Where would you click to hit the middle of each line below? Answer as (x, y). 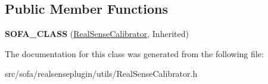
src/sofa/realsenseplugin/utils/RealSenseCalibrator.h (101, 74)
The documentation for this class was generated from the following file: (134, 53)
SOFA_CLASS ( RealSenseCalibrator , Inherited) (97, 34)
